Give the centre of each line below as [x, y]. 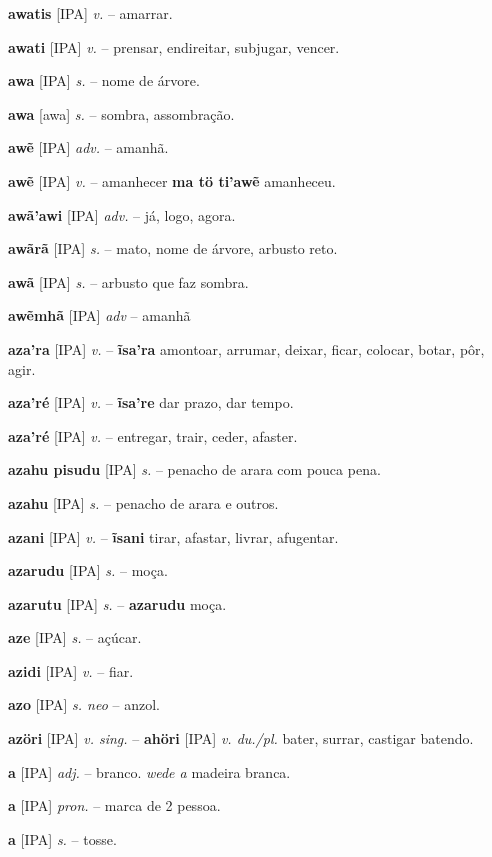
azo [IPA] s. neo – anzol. [84, 704]
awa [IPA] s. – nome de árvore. [104, 80]
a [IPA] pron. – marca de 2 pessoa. [114, 805]
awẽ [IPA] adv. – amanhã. [88, 147]
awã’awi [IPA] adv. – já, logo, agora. [122, 214]
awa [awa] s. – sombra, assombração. [121, 113]
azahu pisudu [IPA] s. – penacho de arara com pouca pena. [194, 469]
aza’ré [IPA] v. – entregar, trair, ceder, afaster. [153, 435]
